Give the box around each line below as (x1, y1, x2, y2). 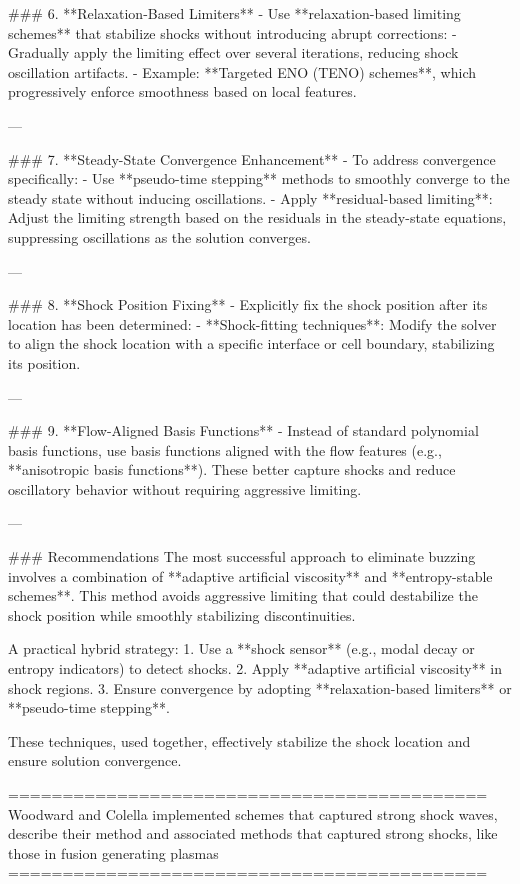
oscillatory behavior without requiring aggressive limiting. (8, 478, 362, 499)
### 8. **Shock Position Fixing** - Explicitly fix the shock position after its (8, 294, 488, 315)
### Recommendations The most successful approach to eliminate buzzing (8, 546, 476, 567)
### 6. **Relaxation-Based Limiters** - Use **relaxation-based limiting (8, 3, 461, 23)
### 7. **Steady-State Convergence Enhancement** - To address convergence (8, 148, 496, 169)
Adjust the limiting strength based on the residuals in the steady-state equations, (8, 207, 507, 228)
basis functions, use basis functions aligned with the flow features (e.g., (8, 439, 442, 460)
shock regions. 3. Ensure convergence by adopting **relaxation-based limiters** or (8, 677, 512, 698)
